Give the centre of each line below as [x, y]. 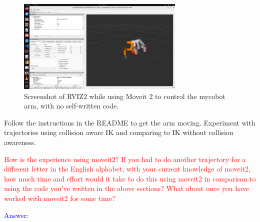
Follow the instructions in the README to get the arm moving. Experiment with [130, 122]
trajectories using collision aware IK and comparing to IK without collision [119, 132]
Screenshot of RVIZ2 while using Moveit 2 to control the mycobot [125, 96]
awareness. [20, 142]
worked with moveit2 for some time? [60, 198]
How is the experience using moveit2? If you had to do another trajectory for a [125, 159]
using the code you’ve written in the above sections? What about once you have [126, 188]
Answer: [16, 215]
